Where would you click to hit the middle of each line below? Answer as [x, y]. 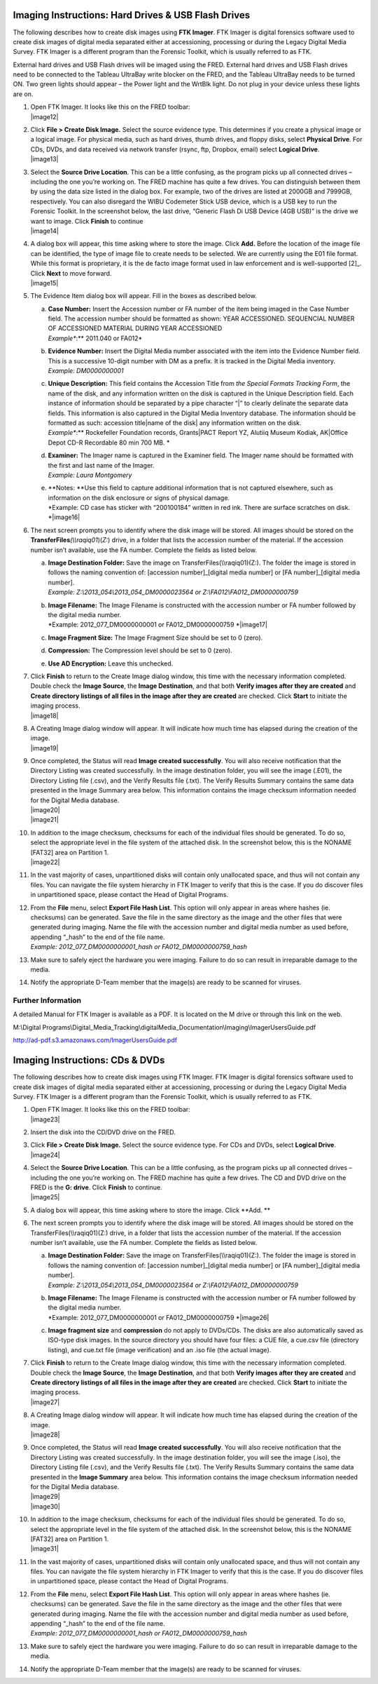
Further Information [47, 1001]
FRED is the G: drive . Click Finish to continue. [96, 1187]
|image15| [44, 283]
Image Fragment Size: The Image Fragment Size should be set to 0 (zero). [155, 638]
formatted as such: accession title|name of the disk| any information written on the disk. [175, 423]
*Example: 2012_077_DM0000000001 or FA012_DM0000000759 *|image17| [157, 625]
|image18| [44, 715]
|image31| [44, 1549]
